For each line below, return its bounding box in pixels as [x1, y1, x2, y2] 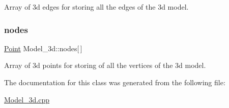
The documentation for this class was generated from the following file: [4, 77, 225, 87]
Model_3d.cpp [4, 94, 50, 104]
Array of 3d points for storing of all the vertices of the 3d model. [4, 60, 206, 70]
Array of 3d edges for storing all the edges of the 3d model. [4, 2, 189, 12]
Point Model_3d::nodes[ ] [4, 43, 82, 53]
